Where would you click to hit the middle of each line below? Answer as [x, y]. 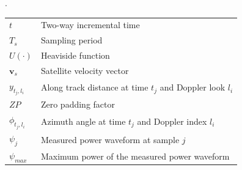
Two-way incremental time [90, 25]
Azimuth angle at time [83, 121]
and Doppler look [193, 87]
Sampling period [71, 40]
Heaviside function [75, 55]
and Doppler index [172, 121]
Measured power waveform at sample [110, 139]
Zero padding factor [78, 104]
